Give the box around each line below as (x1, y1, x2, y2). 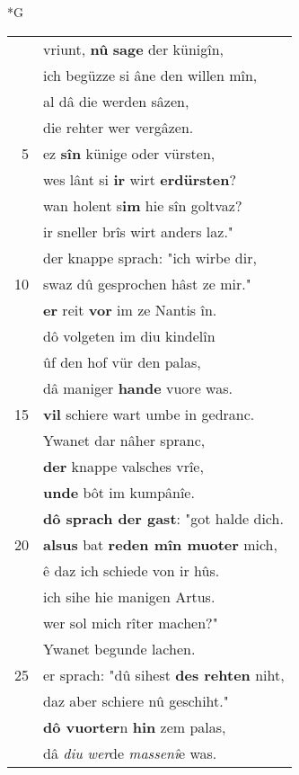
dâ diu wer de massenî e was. (43, 742, 217, 763)
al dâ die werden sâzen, (43, 90, 189, 111)
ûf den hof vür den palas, (43, 351, 201, 372)
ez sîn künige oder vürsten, (43, 142, 215, 164)
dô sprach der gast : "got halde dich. (43, 507, 284, 529)
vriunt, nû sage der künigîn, (43, 38, 224, 59)
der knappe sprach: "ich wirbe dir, (43, 246, 257, 268)
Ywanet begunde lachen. (43, 637, 196, 659)
